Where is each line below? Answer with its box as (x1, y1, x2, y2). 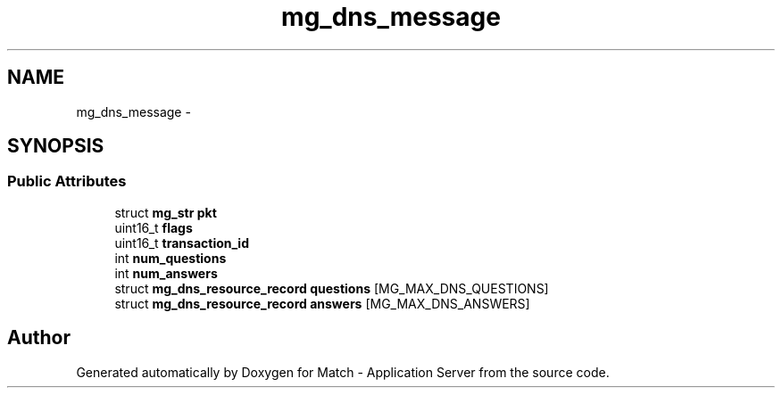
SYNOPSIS (7, 135, 104, 158)
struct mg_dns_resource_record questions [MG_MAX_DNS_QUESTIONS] (114, 280, 549, 296)
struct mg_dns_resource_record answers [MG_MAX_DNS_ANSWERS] (114, 295, 530, 311)
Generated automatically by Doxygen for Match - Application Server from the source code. (76, 364, 610, 380)
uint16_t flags (114, 219, 193, 235)
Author (7, 326, 71, 350)
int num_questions (114, 250, 227, 266)
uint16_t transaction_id (114, 235, 249, 251)
